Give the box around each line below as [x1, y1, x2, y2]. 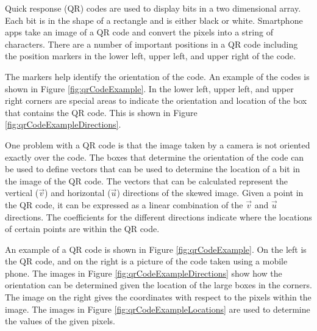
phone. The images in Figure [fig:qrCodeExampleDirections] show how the [5, 266, 282, 279]
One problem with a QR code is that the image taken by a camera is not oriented [5, 138, 310, 151]
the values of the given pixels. [5, 315, 115, 327]
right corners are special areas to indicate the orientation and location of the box [5, 94, 307, 107]
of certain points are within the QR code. [5, 222, 160, 235]
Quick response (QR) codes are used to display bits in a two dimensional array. [5, 2, 301, 14]
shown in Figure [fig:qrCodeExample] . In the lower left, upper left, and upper [5, 82, 294, 95]
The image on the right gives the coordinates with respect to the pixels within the [5, 291, 312, 304]
